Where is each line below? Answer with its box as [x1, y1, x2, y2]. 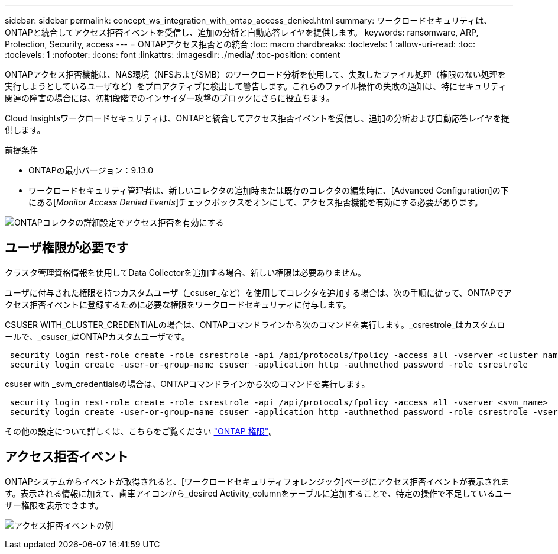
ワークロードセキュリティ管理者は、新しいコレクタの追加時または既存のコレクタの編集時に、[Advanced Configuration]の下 [28, 185, 509, 195]
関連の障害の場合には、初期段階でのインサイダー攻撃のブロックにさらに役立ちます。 [5, 93, 335, 103]
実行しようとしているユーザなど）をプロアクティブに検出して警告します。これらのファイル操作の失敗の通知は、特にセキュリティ [5, 81, 507, 91]
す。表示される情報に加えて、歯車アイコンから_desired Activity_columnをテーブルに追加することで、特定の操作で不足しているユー [5, 488, 512, 498]
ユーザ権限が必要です [5, 240, 129, 256]
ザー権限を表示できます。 [5, 500, 103, 510]
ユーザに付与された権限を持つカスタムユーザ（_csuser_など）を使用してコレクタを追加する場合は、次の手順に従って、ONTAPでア [5, 287, 512, 298]
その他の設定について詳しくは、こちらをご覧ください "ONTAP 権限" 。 [5, 426, 277, 436]
